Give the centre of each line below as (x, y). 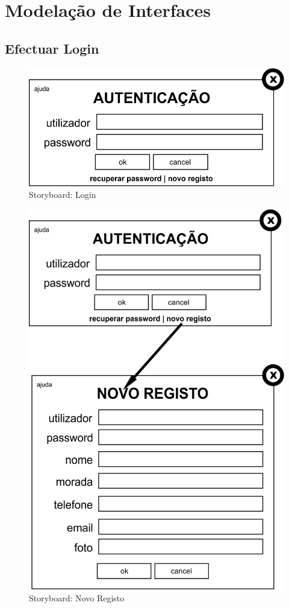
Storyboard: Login (63, 195)
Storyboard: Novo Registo (77, 597)
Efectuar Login (52, 48)
